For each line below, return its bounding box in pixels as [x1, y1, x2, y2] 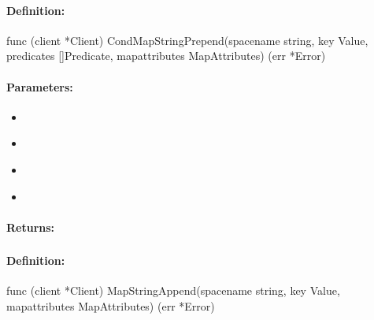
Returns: [6, 218, 55, 235]
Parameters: [6, 78, 73, 95]
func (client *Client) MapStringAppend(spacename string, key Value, [6, 282, 340, 299]
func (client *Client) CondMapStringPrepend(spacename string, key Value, [6, 32, 368, 48]
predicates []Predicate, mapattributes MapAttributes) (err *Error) [6, 47, 326, 64]
